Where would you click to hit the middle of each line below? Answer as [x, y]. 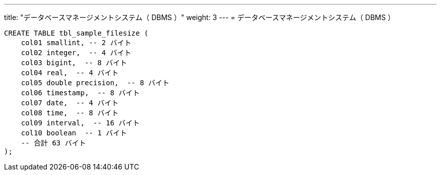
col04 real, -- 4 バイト [70, 73]
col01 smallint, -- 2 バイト [76, 43]
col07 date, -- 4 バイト [70, 103]
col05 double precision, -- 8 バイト [95, 83]
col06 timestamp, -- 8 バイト [80, 93]
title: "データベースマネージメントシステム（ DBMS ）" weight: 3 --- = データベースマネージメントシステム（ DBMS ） [200, 17]
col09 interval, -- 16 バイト [80, 123]
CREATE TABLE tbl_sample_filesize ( [76, 33]
